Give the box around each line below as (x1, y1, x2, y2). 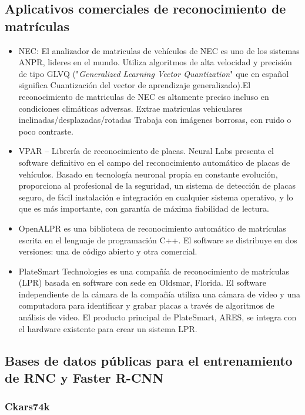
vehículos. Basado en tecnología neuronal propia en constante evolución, (18, 168, 278, 180)
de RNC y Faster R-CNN (5, 369, 164, 387)
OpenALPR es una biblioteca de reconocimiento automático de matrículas (18, 222, 286, 234)
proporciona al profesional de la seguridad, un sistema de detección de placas (18, 179, 296, 192)
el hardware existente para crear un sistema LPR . (18, 322, 197, 334)
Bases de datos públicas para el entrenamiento (5, 351, 293, 369)
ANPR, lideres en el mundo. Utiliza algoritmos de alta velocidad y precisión (18, 56, 292, 68)
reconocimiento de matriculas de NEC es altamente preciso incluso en (18, 90, 269, 102)
